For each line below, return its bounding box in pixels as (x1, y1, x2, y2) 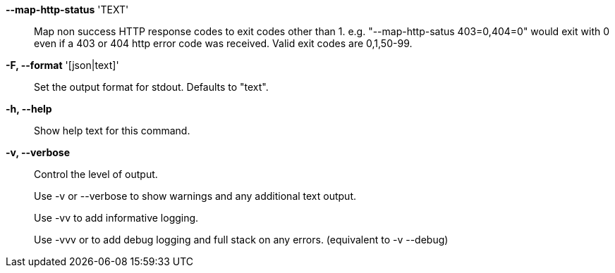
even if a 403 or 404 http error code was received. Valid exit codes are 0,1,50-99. (34, 37, 413, 49)
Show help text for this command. (34, 125, 190, 136)
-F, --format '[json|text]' (6, 59, 119, 71)
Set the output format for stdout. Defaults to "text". (34, 81, 269, 93)
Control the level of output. (34, 168, 158, 180)
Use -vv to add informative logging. (34, 212, 199, 224)
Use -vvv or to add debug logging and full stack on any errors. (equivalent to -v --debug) (34, 234, 449, 246)
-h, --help (6, 103, 52, 115)
